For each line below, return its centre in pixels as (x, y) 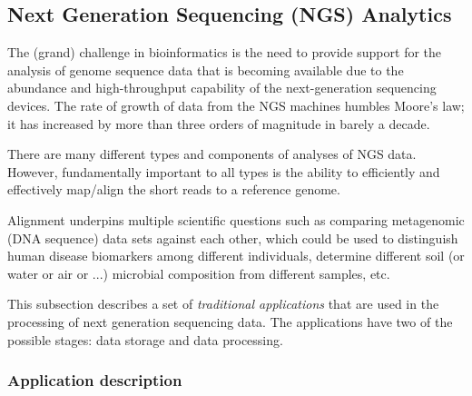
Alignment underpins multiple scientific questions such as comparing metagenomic (236, 219)
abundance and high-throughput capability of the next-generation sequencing (222, 88)
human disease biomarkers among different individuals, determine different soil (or (236, 256)
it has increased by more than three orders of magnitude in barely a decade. (219, 123)
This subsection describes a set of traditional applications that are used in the (223, 304)
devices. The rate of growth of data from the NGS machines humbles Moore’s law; (236, 105)
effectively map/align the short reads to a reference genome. (174, 189)
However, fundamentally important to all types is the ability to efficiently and (224, 171)
